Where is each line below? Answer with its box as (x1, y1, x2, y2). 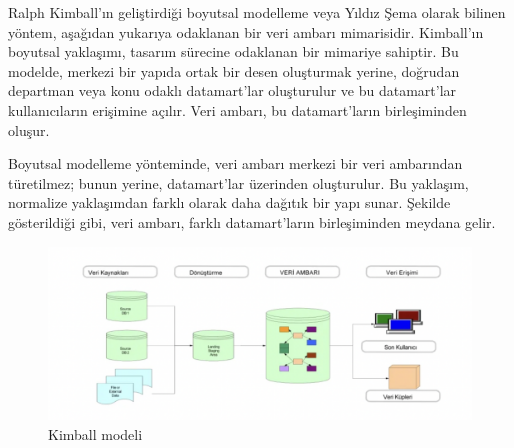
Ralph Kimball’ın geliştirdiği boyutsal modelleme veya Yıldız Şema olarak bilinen (8, 2, 506, 22)
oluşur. (8, 119, 50, 140)
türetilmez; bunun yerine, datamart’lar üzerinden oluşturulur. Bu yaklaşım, (8, 172, 469, 193)
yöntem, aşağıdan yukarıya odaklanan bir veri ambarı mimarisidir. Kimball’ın (8, 21, 484, 42)
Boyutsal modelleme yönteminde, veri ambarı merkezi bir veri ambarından (8, 153, 463, 174)
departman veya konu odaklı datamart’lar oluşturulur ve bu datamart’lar (8, 80, 457, 101)
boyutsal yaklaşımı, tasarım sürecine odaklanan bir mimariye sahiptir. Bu (8, 41, 459, 62)
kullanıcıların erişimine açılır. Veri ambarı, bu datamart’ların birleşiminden (8, 99, 467, 120)
